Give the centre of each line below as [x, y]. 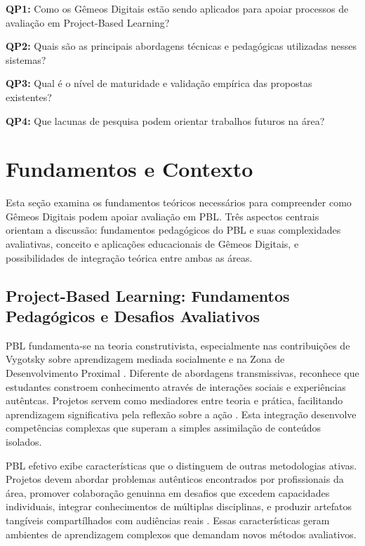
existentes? [29, 96]
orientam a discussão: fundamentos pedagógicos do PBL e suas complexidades [173, 230]
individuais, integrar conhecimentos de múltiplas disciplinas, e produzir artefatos [179, 506]
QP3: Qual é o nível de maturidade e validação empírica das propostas [159, 83]
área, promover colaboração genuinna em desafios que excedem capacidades [168, 492]
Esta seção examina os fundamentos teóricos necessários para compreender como [179, 202]
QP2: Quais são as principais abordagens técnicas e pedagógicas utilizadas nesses [181, 46]
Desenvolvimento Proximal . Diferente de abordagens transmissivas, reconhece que [182, 373]
